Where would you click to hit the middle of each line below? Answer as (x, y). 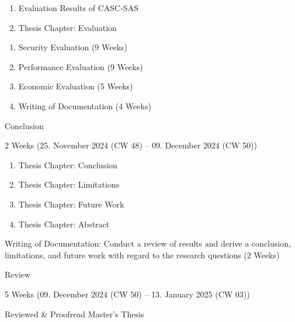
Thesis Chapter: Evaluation (67, 27)
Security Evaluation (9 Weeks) (73, 47)
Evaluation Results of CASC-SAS (78, 8)
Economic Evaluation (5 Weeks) (76, 86)
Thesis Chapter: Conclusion (68, 165)
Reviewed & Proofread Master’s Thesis (74, 314)
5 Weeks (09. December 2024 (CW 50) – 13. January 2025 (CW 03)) (127, 294)
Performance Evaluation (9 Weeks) (81, 66)
